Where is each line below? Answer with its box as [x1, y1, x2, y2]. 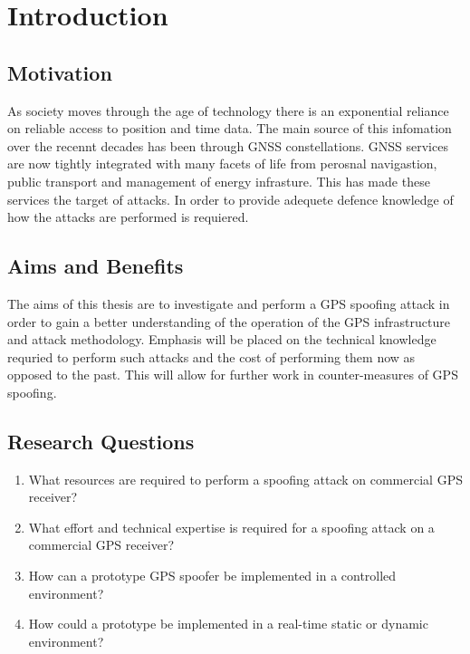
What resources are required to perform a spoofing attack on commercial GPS [28, 469, 463, 488]
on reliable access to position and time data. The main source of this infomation [7, 119, 452, 138]
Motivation [7, 58, 112, 86]
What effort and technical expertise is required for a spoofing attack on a [28, 517, 435, 536]
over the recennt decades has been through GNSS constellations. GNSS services [7, 136, 448, 155]
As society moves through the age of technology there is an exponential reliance [7, 101, 449, 120]
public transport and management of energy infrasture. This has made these [7, 171, 430, 190]
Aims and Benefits [7, 252, 184, 280]
